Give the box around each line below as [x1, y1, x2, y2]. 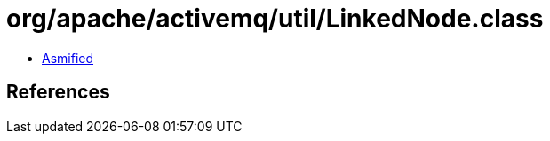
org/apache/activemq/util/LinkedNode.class [6, 4, 544, 34]
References [6, 81, 110, 104]
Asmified [42, 50, 94, 66]
